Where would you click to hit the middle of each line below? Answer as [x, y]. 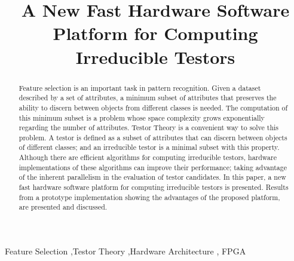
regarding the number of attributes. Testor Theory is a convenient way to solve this [148, 128]
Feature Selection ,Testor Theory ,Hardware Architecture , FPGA [125, 251]
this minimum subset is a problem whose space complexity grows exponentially [142, 117]
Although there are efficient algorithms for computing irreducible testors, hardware [148, 157]
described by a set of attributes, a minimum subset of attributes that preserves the [148, 98]
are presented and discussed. [63, 207]
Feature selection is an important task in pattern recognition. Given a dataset [140, 87]
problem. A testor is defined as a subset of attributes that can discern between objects [153, 137]
